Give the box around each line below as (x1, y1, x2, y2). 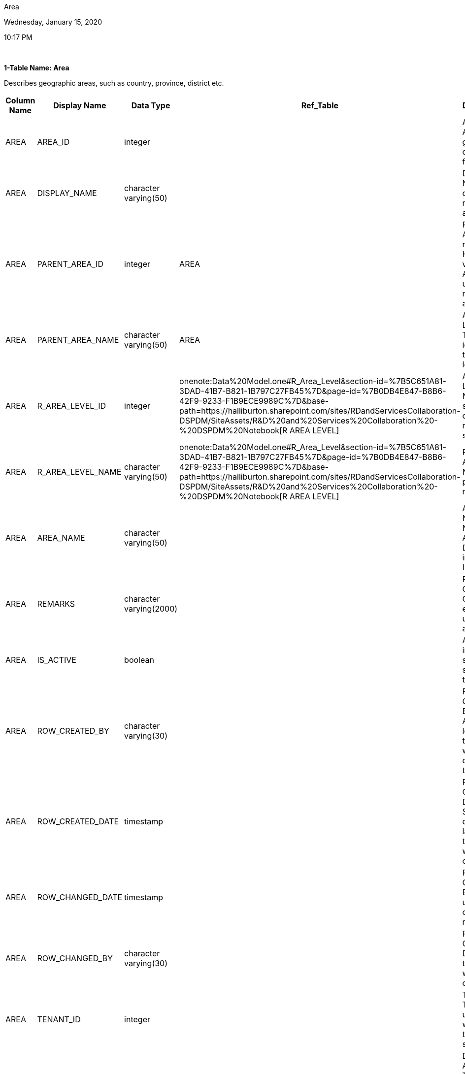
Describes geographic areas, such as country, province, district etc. (4, 79, 224, 87)
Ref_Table (301, 100, 339, 110)
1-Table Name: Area (4, 64, 69, 72)
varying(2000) (124, 604, 178, 614)
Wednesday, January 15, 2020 (4, 18, 102, 26)
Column (5, 96, 35, 105)
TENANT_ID (37, 1014, 81, 1024)
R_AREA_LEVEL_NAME (37, 467, 122, 477)
